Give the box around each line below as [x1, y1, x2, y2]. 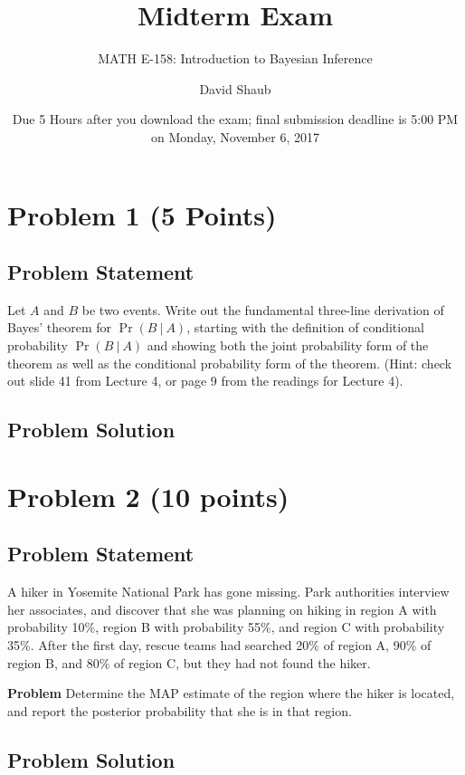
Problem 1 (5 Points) [7, 196, 277, 233]
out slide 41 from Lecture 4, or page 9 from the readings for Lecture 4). [7, 371, 403, 390]
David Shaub [199, 79, 271, 98]
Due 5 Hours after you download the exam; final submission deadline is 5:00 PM [12, 110, 459, 129]
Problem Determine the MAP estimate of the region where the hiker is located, [7, 684, 455, 703]
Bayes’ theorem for [7, 318, 112, 337]
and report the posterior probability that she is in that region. [7, 701, 352, 720]
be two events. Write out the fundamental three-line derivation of [81, 300, 444, 319]
